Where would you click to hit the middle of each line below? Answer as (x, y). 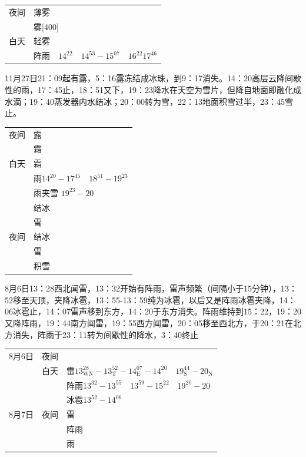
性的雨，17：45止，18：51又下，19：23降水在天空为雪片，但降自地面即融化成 (153, 89)
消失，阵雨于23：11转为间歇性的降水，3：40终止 (105, 334)
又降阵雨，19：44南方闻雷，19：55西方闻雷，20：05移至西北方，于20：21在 (149, 322)
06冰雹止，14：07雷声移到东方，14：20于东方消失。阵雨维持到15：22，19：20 (153, 311)
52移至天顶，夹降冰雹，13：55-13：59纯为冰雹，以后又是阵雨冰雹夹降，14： (150, 299)
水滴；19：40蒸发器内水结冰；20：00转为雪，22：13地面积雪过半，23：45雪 (149, 101)
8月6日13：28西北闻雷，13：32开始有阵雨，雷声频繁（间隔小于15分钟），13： (151, 288)
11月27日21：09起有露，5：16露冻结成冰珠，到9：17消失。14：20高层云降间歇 (153, 78)
